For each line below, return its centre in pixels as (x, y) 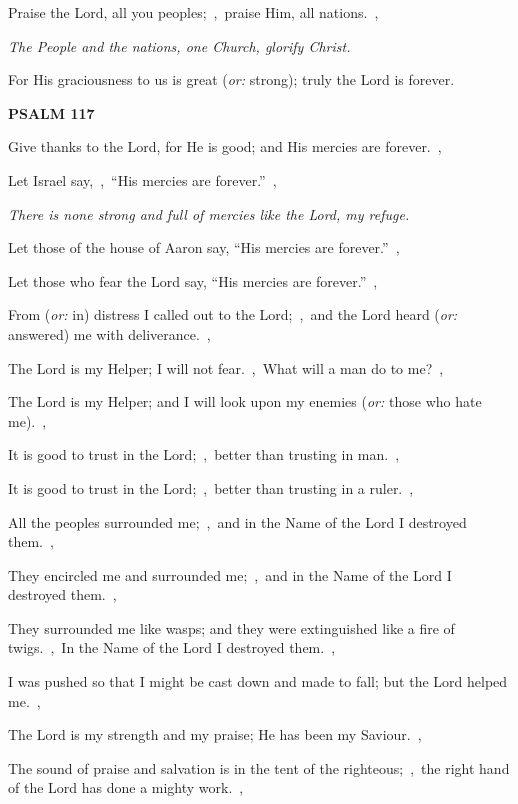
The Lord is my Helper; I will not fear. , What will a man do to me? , (226, 367)
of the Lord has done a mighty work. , (126, 787)
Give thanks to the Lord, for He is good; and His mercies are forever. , (225, 146)
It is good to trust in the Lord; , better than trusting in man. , (204, 454)
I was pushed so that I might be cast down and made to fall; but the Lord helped (258, 681)
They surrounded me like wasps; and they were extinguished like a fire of (231, 627)
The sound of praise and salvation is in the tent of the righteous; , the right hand (259, 767)
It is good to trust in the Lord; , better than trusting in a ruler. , (211, 487)
